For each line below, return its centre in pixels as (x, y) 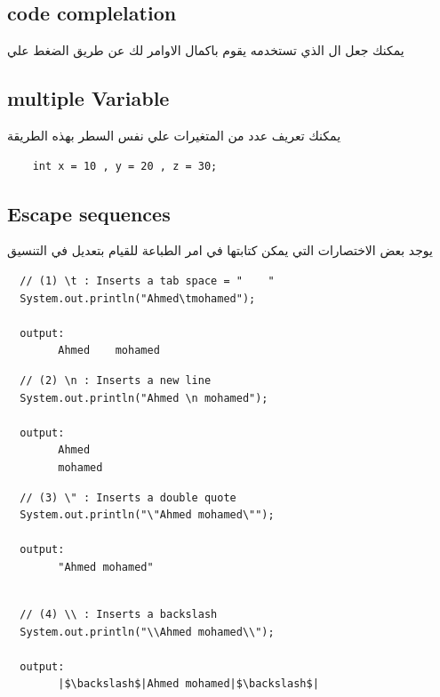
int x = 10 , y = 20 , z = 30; (125, 166)
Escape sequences (89, 213)
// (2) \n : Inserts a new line (116, 380)
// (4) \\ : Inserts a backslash (119, 615)
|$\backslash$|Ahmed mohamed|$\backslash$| (188, 684)
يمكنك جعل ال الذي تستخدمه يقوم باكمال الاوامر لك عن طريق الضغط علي (206, 50)
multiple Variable (88, 98)
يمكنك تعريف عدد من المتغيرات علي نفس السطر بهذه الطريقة (174, 135)
